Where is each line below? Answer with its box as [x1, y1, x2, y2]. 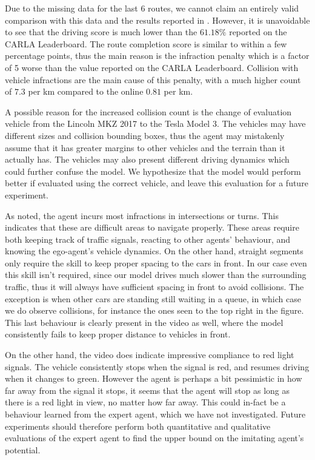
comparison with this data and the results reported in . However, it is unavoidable [5, 13, 310, 26]
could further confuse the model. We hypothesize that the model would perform [5, 164, 301, 177]
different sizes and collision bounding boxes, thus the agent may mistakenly [5, 129, 285, 141]
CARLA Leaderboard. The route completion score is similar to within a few [5, 37, 287, 50]
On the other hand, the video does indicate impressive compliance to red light [5, 348, 294, 361]
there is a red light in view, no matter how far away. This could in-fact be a [5, 396, 286, 408]
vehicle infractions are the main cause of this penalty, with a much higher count [5, 73, 301, 86]
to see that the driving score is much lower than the [5, 25, 197, 38]
